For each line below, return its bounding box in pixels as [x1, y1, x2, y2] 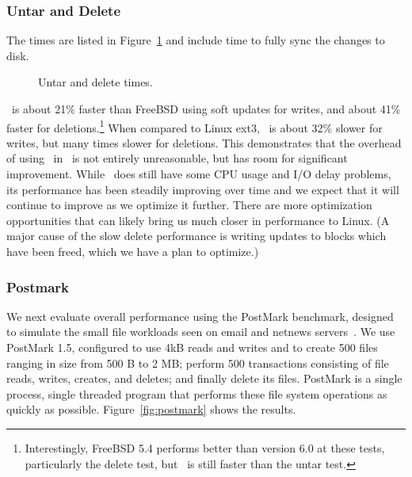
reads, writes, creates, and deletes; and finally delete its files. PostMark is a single [6, 370, 402, 387]
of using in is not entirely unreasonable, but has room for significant [6, 150, 348, 166]
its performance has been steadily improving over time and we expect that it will [6, 181, 399, 197]
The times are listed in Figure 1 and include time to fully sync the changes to [6, 32, 385, 48]
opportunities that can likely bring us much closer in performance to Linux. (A [6, 212, 390, 228]
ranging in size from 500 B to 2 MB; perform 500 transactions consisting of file [6, 354, 389, 371]
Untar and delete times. [38, 74, 153, 90]
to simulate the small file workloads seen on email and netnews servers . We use [6, 323, 395, 340]
